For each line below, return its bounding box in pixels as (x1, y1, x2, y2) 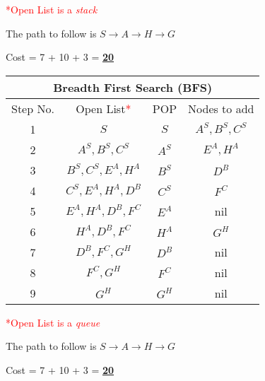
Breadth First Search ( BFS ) (53, 78, 213, 95)
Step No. (11, 100, 54, 117)
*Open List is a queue (6, 315, 100, 329)
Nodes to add (188, 100, 254, 117)
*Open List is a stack (6, 2, 98, 16)
